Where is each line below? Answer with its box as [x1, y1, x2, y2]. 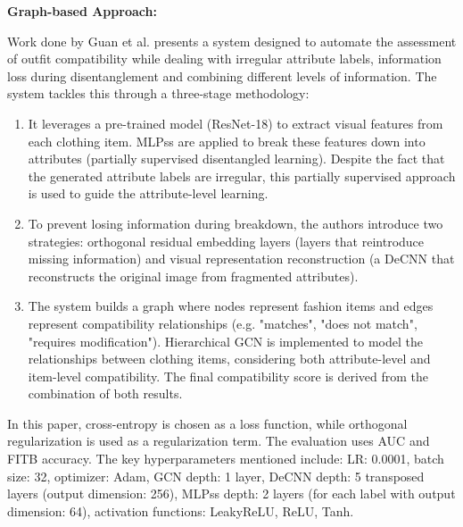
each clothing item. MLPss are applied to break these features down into [28, 131, 426, 150]
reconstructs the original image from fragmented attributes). [28, 266, 359, 285]
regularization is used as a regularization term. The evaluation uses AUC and [7, 431, 430, 450]
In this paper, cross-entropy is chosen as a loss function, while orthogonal [7, 414, 408, 432]
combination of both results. [28, 384, 183, 403]
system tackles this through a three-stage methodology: [7, 84, 310, 103]
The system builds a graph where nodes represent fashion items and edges [28, 297, 434, 315]
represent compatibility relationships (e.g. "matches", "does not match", [28, 314, 418, 332]
